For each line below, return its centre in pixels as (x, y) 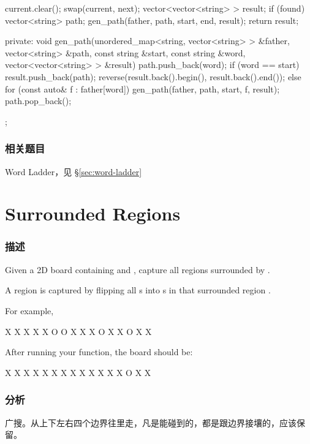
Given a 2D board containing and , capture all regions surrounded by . (138, 269)
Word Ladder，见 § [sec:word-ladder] (74, 171)
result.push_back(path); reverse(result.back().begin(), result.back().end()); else (153, 76)
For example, (29, 310)
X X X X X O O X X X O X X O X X (78, 331)
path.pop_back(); (38, 101)
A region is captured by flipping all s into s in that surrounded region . (138, 290)
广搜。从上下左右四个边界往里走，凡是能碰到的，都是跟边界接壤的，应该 (151, 422)
